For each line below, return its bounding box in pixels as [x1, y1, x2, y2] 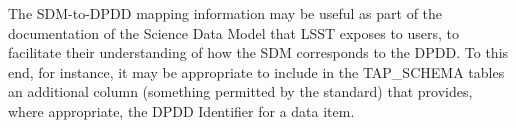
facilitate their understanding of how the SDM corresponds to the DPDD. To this [8, 42, 509, 63]
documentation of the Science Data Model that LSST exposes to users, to [8, 22, 460, 43]
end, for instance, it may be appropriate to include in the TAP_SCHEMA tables [8, 61, 505, 82]
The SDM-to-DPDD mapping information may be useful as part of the [8, 3, 443, 23]
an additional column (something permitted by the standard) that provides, [8, 81, 473, 102]
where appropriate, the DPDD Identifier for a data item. [8, 100, 355, 121]
